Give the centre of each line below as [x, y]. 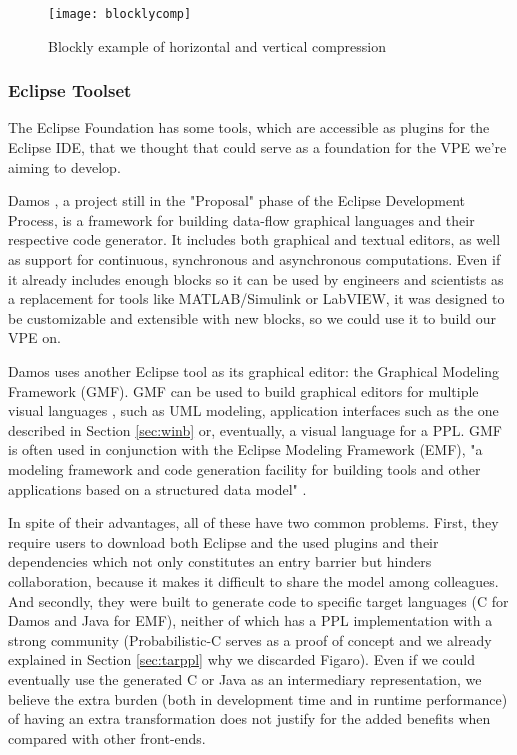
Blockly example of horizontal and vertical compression [217, 45]
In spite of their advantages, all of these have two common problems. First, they [253, 522]
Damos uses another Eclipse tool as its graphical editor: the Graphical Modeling [254, 371]
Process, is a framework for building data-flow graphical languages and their [241, 219]
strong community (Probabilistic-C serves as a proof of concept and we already [250, 639]
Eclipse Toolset [70, 90]
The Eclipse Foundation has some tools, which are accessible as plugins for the [249, 127]
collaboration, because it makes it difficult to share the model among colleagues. [253, 580]
